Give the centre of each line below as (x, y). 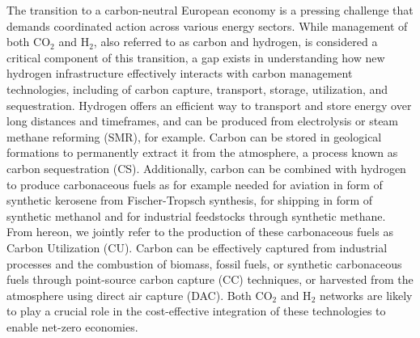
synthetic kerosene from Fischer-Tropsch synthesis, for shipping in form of (190, 200)
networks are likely (366, 295)
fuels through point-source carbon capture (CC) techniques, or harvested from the (210, 279)
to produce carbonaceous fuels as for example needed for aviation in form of (195, 184)
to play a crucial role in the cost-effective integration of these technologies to (196, 311)
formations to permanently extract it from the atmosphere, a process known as (202, 152)
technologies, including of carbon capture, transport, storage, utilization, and (197, 89)
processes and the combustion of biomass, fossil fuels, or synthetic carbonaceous (204, 263)
